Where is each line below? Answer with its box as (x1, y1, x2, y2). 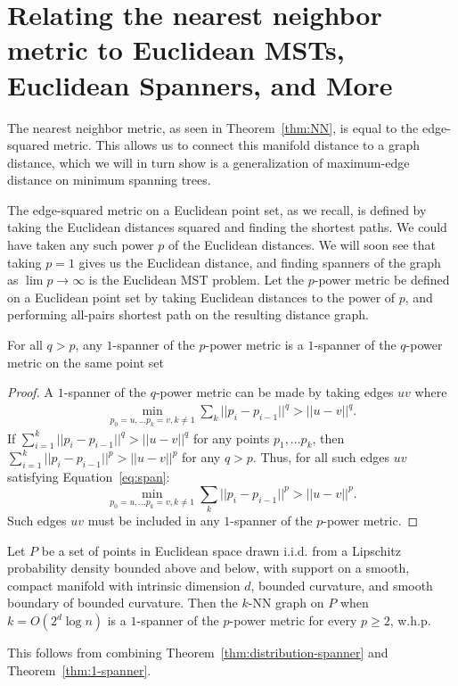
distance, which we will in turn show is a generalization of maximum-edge (7, 153, 410, 171)
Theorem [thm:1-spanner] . (7, 660, 151, 679)
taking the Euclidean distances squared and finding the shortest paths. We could (7, 218, 447, 236)
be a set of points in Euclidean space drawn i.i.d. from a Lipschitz (41, 541, 402, 559)
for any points (192, 428, 270, 447)
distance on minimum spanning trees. (7, 170, 211, 189)
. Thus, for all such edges (252, 448, 389, 467)
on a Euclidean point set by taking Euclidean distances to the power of (7, 287, 396, 306)
